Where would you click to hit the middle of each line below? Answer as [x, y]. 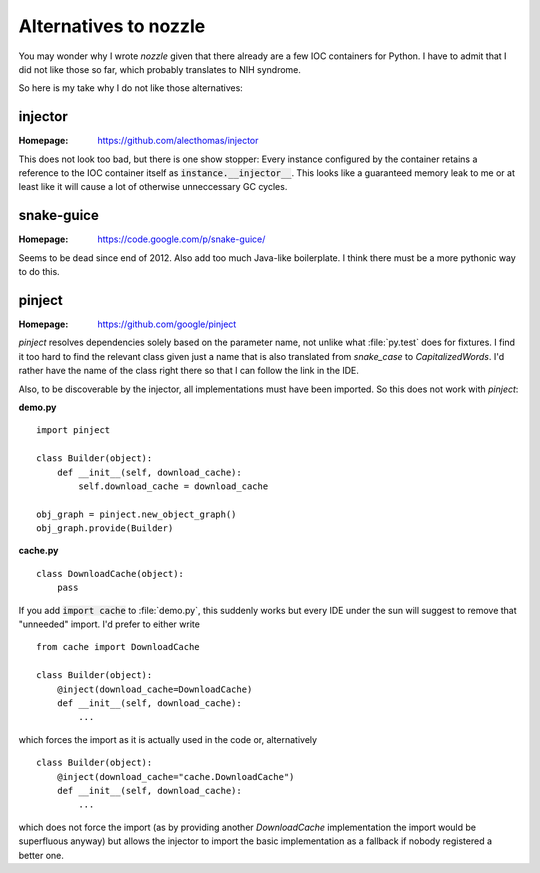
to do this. [39, 272]
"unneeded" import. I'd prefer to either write [109, 624]
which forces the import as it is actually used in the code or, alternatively [168, 739]
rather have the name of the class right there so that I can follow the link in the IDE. [189, 371]
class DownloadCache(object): [110, 573]
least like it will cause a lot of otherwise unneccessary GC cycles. [153, 187]
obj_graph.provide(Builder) [105, 528]
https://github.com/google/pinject [167, 324]
